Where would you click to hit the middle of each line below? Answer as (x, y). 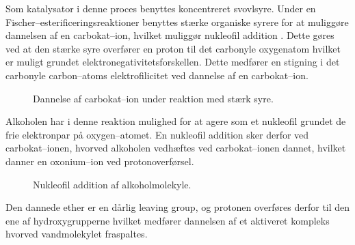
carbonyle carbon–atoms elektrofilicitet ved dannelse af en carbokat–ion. (157, 75)
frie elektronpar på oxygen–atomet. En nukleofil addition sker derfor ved (157, 134)
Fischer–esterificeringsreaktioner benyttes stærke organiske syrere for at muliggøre (177, 21)
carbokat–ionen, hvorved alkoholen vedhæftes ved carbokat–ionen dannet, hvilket (176, 148)
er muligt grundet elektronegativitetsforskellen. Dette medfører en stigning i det (173, 62)
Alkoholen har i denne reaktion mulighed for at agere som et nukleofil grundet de (176, 121)
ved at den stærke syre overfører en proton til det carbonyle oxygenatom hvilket (173, 48)
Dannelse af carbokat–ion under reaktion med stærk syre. (153, 98)
